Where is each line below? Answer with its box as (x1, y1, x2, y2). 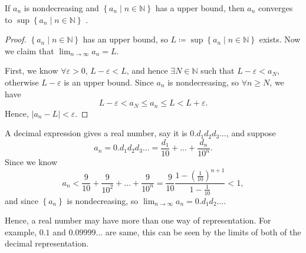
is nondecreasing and (24, 2, 99, 14)
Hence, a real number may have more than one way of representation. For (5, 214, 271, 226)
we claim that (5, 44, 54, 57)
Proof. (5, 33, 27, 45)
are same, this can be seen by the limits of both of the (105, 225, 301, 238)
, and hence (126, 64, 168, 77)
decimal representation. (5, 237, 89, 249)
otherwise (5, 75, 39, 88)
